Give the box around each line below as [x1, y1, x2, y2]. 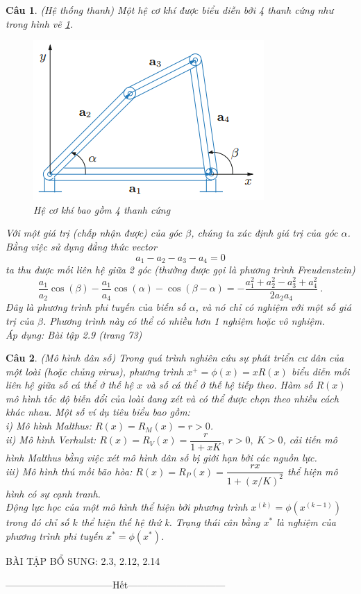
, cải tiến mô [283, 432, 337, 447]
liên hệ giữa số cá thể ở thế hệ [6, 377, 134, 392]
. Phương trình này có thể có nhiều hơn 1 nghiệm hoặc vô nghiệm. [42, 313, 325, 328]
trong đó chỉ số [6, 515, 69, 529]
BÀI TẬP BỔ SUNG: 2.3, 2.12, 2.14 [6, 553, 160, 568]
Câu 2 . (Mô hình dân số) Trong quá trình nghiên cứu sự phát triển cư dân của [6, 350, 344, 365]
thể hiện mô [287, 464, 338, 478]
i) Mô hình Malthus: [6, 418, 92, 433]
